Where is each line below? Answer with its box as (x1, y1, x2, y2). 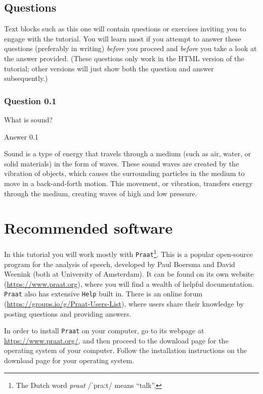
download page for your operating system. (4, 355, 134, 366)
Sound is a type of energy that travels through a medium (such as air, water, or (4, 148, 251, 159)
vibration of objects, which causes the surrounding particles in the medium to (4, 168, 245, 179)
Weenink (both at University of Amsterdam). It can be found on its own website (4, 269, 254, 279)
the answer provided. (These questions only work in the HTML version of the (4, 53, 244, 63)
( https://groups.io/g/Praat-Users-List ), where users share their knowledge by (4, 298, 244, 309)
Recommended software (4, 217, 173, 238)
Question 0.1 (4, 94, 57, 107)
